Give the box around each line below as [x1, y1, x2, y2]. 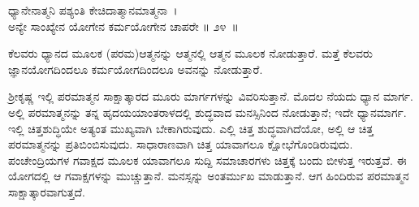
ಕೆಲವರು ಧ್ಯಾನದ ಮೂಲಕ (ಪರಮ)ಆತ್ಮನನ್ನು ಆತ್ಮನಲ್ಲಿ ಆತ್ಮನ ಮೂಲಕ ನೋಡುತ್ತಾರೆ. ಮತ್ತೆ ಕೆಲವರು [8, 45, 373, 62]
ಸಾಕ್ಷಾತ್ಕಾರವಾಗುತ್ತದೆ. [8, 183, 85, 200]
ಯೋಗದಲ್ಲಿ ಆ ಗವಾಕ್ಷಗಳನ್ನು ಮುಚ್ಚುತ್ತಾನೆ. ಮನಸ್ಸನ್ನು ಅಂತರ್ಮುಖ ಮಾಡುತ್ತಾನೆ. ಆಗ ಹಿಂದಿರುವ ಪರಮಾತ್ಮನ [8, 167, 409, 184]
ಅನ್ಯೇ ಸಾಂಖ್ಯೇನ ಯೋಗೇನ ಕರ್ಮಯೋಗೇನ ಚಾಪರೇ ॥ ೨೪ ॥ [8, 17, 239, 34]
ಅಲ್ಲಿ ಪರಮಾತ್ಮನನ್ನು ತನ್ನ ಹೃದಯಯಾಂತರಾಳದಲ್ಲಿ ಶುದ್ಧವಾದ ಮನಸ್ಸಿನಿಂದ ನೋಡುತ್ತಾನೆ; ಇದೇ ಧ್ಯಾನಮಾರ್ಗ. [8, 103, 407, 120]
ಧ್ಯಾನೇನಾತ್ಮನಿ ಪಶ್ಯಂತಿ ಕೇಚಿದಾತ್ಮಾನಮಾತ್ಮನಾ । [8, 2, 178, 18]
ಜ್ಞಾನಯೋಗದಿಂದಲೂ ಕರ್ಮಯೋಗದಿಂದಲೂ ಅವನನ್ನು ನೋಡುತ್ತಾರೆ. [8, 60, 263, 77]
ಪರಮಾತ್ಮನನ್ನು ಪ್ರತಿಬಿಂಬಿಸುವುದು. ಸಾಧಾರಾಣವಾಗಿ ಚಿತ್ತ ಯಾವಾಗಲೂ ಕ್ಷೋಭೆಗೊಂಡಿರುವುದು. [8, 136, 353, 153]
